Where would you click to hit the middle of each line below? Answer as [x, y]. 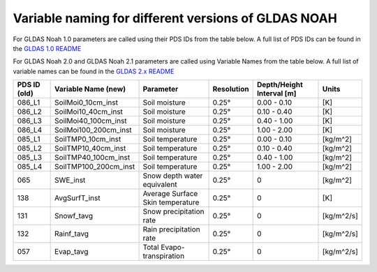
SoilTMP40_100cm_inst [93, 158]
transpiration [164, 256]
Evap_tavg [72, 252]
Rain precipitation [171, 229]
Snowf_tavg [74, 216]
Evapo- [173, 248]
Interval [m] [276, 93]
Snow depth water [173, 176]
